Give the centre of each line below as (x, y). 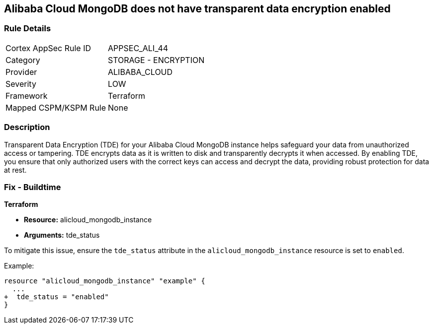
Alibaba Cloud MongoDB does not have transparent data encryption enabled (197, 9)
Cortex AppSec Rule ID (48, 48)
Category (23, 60)
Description (27, 127)
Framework (27, 96)
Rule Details (28, 29)
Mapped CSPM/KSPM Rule (56, 107)
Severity (21, 84)
